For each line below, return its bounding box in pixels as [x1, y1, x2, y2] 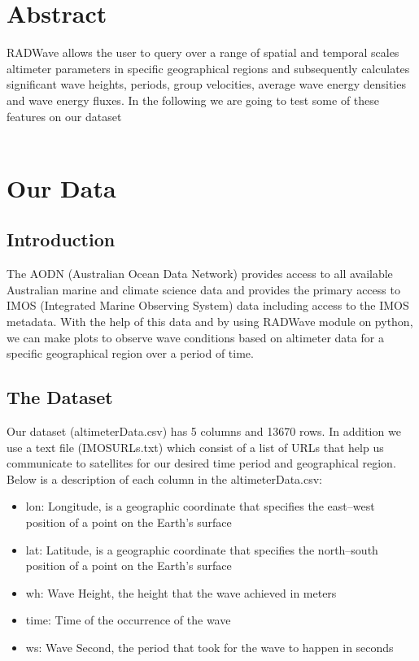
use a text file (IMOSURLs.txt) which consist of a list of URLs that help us [7, 438, 384, 455]
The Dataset [7, 385, 113, 410]
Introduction [7, 227, 116, 252]
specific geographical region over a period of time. [7, 345, 254, 362]
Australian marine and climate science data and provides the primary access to [7, 280, 400, 298]
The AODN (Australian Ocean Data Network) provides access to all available [7, 265, 393, 282]
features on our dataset [7, 107, 122, 124]
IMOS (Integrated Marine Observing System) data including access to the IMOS [7, 297, 409, 314]
